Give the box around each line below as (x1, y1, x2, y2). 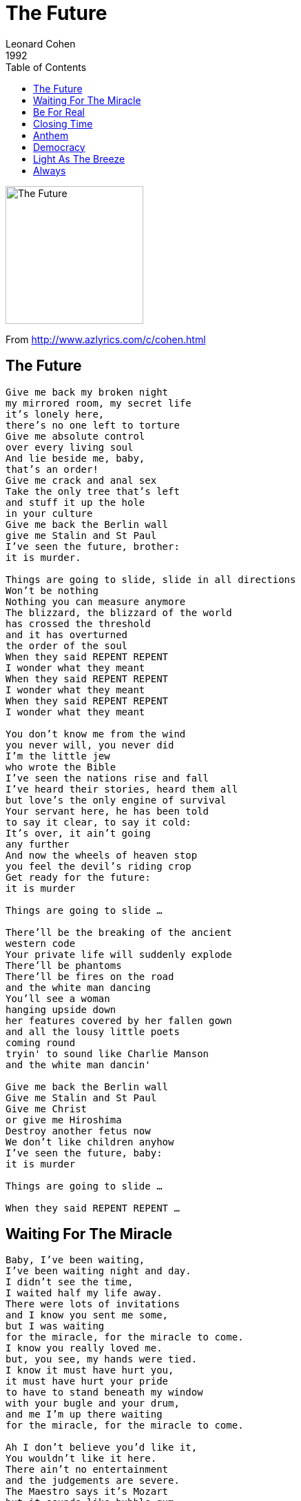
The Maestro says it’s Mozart (6, 1486, 169, 1498)
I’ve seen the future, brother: (6, 540, 180, 552)
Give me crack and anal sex (6, 474, 157, 486)
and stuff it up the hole (6, 496, 145, 508)
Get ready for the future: (6, 871, 151, 883)
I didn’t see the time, (6, 1276, 134, 1288)
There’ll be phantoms (6, 959, 122, 971)
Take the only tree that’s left (6, 485, 180, 497)
